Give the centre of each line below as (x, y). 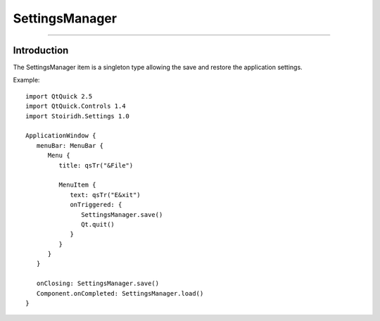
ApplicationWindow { (61, 136)
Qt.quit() (98, 224)
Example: (26, 80)
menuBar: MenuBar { (70, 145)
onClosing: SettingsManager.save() (98, 284)
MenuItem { (77, 185)
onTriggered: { (96, 205)
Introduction (41, 50)
